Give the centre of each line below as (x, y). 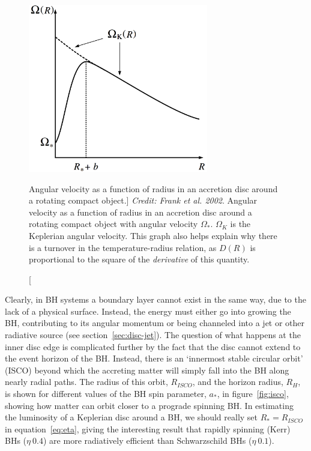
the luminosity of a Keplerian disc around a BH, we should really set (131, 417)
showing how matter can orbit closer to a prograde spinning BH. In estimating (149, 405)
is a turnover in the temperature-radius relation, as (123, 247)
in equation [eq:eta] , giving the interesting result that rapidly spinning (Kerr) (148, 428)
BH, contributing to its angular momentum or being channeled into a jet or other (155, 323)
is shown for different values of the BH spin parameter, (106, 394)
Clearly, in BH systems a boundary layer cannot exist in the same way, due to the (155, 299)
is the (240, 224)
